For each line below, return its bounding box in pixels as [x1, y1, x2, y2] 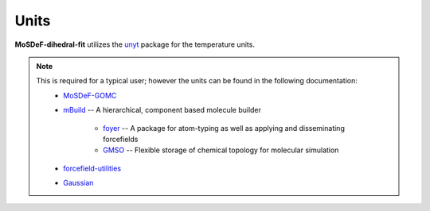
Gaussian [63, 178, 94, 188]
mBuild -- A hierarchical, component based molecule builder [63, 105, 262, 115]
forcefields [103, 134, 139, 144]
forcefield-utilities [63, 163, 122, 173]
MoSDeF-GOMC [63, 90, 117, 100]
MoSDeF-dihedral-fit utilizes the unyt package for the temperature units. [14, 40, 255, 49]
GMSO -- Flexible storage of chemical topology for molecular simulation [103, 145, 339, 155]
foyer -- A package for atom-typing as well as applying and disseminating [103, 123, 346, 132]
